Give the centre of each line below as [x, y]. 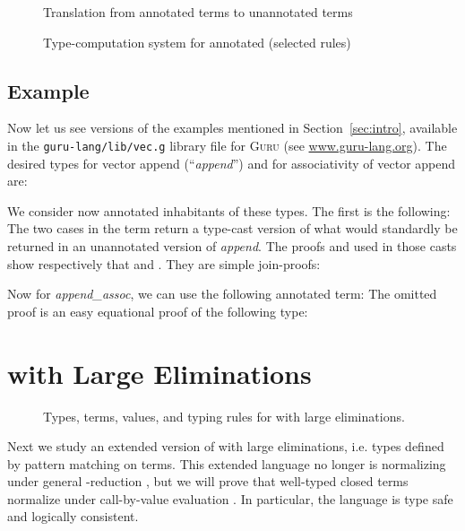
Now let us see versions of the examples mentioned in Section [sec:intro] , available [232, 128]
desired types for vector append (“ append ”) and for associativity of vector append [232, 163]
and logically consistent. [73, 516]
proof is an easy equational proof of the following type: [158, 311]
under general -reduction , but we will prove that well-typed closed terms [208, 481]
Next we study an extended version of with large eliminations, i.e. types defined [226, 446]
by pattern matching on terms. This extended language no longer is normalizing [227, 463]
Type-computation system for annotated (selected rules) [197, 42]
